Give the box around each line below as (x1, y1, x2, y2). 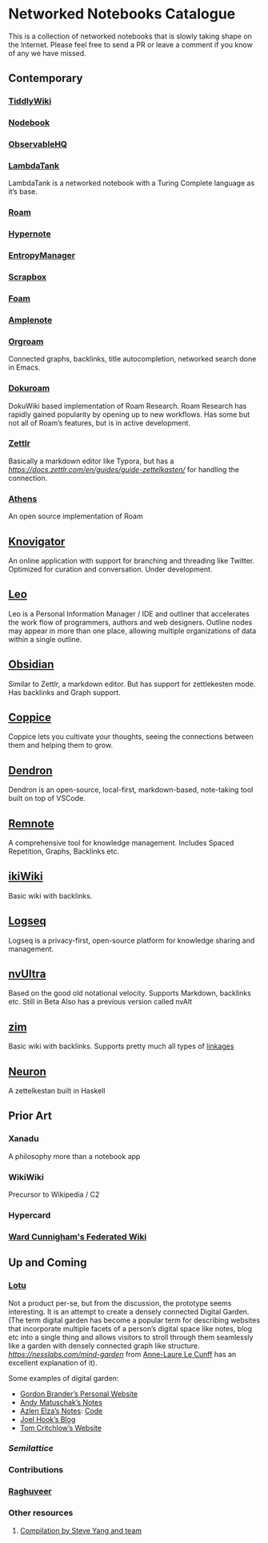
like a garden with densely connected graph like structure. (8, 1340, 200, 1351)
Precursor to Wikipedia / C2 (8, 1190, 100, 1199)
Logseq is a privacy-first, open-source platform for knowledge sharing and (8, 935, 255, 945)
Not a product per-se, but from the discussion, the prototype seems (8, 1298, 232, 1307)
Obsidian (8, 658, 54, 672)
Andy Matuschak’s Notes (19, 1397, 102, 1407)
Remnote (8, 817, 54, 830)
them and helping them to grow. (8, 741, 114, 750)
